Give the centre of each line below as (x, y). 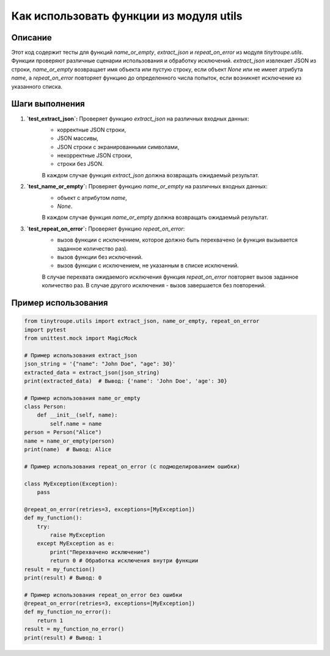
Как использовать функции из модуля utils (127, 16)
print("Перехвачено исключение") (100, 552)
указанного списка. (37, 86)
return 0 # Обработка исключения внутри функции (124, 561)
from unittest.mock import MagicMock (81, 338)
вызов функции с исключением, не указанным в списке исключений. (148, 265)
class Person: (45, 407)
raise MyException (77, 535)
